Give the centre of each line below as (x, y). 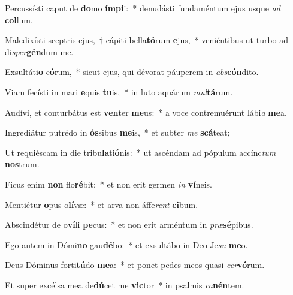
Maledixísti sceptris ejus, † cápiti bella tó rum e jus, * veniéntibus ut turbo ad (147, 40)
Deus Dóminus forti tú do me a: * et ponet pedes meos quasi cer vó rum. (135, 265)
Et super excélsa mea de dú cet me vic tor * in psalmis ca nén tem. (125, 285)
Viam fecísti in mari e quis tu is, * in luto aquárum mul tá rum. (119, 91)
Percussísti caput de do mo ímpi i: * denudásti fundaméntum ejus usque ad (143, 8)
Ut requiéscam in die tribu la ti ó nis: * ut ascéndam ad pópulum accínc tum (141, 152)
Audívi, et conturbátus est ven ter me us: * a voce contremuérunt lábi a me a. (146, 112)
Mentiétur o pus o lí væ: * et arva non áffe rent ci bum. (102, 204)
